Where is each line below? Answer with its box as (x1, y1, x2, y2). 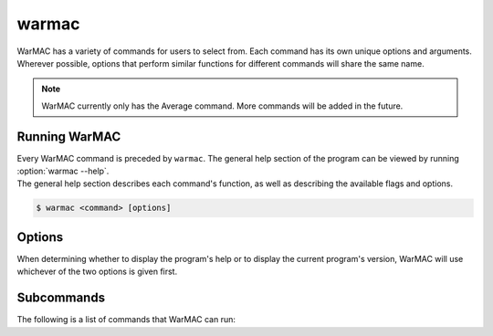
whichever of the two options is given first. (16, 266, 178, 278)
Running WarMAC (16, 129, 121, 144)
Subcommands (16, 290, 105, 306)
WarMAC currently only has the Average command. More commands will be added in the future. (41, 100, 404, 111)
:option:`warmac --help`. (16, 165, 110, 177)
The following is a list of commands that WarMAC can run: (16, 314, 236, 325)
